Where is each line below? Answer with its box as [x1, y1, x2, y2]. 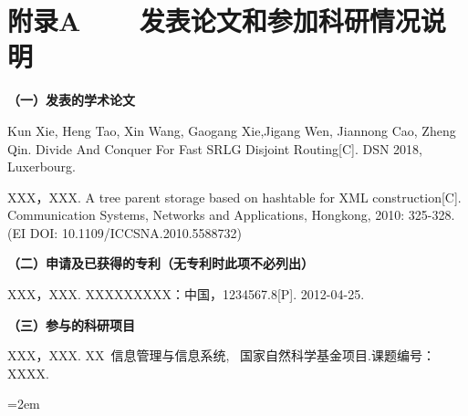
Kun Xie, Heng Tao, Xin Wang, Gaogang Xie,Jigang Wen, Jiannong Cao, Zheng [7, 120, 456, 140]
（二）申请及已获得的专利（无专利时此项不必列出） [7, 254, 314, 273]
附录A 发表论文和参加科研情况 [7, 2, 421, 39]
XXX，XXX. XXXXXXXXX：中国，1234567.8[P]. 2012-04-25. [7, 285, 365, 304]
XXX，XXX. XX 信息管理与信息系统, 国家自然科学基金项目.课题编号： [7, 346, 435, 365]
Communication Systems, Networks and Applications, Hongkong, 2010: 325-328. [7, 205, 455, 224]
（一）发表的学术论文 [7, 90, 135, 109]
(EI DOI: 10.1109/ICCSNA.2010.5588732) [7, 223, 243, 242]
